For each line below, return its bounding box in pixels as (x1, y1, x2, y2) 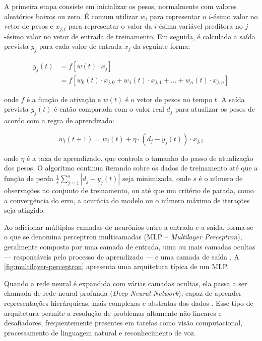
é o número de (199, 173, 243, 184)
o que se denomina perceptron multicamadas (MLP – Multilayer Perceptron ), (4, 231, 242, 242)
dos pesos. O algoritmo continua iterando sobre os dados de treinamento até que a (4, 162, 258, 173)
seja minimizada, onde (122, 173, 191, 184)
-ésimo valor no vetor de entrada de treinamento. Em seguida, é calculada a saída (4, 31, 255, 41)
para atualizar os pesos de (175, 104, 255, 114)
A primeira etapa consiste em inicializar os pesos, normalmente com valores (4, 1, 237, 11)
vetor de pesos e (4, 21, 53, 31)
